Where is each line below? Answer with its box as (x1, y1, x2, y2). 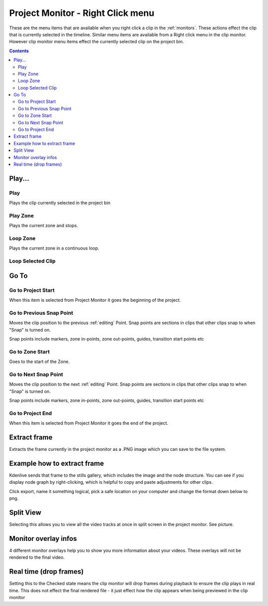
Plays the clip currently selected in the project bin (9, 200, 111, 206)
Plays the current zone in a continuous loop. (9, 245, 99, 251)
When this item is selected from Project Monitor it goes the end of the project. (9, 420, 169, 426)
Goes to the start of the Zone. (9, 358, 70, 365)
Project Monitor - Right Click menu (9, 7, 155, 18)
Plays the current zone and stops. (9, 223, 78, 229)
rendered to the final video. (9, 554, 65, 560)
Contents (9, 48, 29, 54)
